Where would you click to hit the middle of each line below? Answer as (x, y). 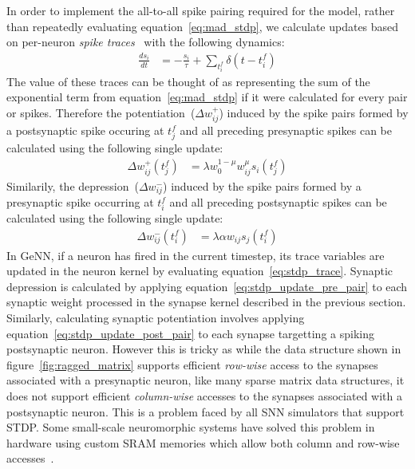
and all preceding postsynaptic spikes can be (278, 202)
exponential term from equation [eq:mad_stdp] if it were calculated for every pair (207, 97)
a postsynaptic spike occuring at (85, 130)
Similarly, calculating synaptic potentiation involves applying (156, 317)
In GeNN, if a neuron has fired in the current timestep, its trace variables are (196, 255)
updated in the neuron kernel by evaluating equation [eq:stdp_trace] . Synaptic (200, 271)
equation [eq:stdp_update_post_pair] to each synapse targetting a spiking (190, 333)
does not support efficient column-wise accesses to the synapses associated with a (204, 395)
